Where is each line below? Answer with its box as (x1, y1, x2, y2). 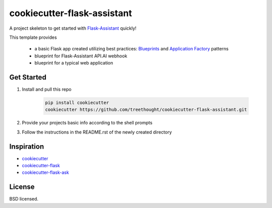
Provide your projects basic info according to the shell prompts (22, 120, 153, 126)
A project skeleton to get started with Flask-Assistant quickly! (9, 25, 137, 31)
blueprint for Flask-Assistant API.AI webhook (34, 53, 127, 59)
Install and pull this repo (22, 86, 72, 93)
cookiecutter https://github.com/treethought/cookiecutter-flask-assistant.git (45, 107, 247, 113)
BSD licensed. (9, 196, 39, 202)
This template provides (9, 34, 57, 40)
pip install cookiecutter (45, 100, 109, 105)
